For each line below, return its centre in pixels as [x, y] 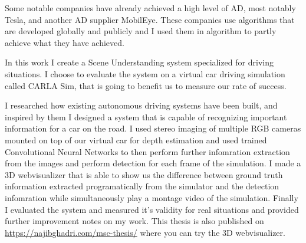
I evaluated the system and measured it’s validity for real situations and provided [152, 209]
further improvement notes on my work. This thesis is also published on [134, 221]
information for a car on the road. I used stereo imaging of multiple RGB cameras [153, 128]
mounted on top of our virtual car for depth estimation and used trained [136, 139]
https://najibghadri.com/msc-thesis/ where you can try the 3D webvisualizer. [145, 232]
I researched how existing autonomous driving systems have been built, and [141, 105]
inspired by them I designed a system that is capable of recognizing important [146, 116]
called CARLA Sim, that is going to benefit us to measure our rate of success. [146, 85]
